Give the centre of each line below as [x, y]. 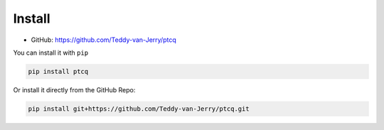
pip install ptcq [58, 71]
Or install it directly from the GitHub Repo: [74, 90]
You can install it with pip [51, 53]
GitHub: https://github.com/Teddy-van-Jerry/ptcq [104, 40]
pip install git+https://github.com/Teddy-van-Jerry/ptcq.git [139, 109]
